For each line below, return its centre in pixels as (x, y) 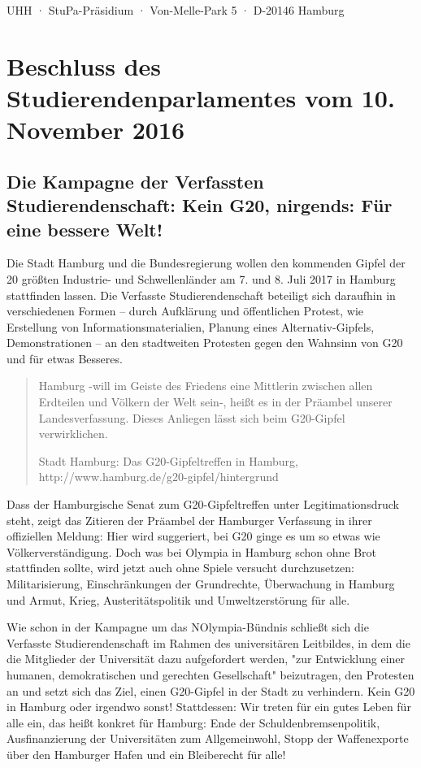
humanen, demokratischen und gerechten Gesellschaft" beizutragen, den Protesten (210, 674)
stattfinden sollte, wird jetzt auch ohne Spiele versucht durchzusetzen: (180, 568)
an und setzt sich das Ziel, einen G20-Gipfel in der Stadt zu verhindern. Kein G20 (211, 690)
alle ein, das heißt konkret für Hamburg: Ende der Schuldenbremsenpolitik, (193, 722)
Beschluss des (84, 65)
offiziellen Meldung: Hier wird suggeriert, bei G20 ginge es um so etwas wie (193, 536)
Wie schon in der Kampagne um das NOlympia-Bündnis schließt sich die (188, 627)
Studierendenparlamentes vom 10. (201, 97)
